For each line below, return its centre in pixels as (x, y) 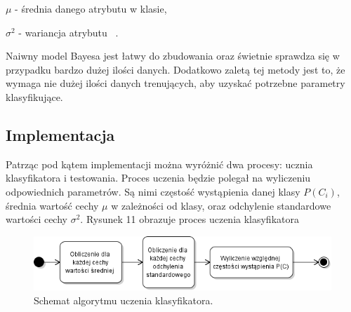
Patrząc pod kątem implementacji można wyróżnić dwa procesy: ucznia (159, 164)
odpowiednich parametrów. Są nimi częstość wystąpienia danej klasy (153, 191)
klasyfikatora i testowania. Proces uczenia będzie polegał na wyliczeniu (158, 178)
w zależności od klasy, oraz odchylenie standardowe (221, 205)
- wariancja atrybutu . (68, 32)
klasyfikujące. (34, 96)
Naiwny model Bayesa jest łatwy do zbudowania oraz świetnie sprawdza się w (173, 56)
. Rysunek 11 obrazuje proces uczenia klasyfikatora (190, 219)
